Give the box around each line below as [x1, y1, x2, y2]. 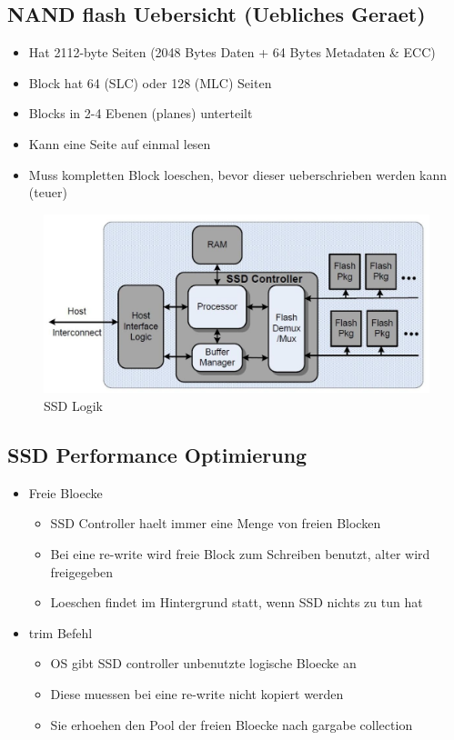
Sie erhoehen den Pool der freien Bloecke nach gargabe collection [50, 715, 413, 734]
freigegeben [50, 562, 114, 581]
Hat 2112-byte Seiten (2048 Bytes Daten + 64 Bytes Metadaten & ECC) [28, 43, 436, 62]
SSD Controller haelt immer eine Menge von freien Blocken [50, 514, 381, 533]
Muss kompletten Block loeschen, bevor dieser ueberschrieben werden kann [28, 165, 448, 184]
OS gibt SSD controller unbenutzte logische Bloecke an [50, 654, 357, 673]
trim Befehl [28, 623, 93, 642]
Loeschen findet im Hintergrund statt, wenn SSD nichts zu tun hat [50, 593, 423, 612]
